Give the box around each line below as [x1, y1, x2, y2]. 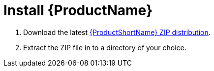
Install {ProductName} [3, 2, 153, 19]
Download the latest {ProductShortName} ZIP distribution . [23, 28, 211, 36]
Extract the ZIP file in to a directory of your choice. [23, 43, 186, 52]
